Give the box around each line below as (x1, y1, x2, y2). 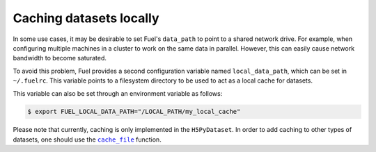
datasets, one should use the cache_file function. (13, 135, 162, 144)
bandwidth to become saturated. (13, 54, 107, 62)
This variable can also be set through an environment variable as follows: (13, 89, 223, 97)
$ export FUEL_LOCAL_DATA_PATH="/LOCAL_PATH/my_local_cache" (27, 108, 241, 116)
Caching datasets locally (13, 10, 159, 26)
